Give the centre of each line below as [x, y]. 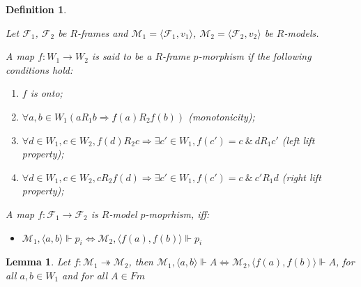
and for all [85, 275]
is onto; [46, 93]
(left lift [298, 140]
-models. [301, 32]
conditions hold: [39, 69]
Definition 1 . [36, 9]
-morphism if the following [255, 56]
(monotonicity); [222, 116]
